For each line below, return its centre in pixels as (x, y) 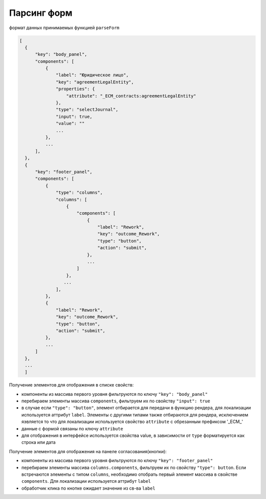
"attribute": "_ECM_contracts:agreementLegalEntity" (131, 96)
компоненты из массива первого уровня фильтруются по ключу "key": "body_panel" (115, 394)
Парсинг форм (41, 13)
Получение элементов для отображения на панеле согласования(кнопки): (88, 451)
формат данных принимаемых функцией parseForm (64, 28)
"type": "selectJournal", (87, 110)
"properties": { (76, 89)
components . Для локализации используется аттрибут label (86, 481)
